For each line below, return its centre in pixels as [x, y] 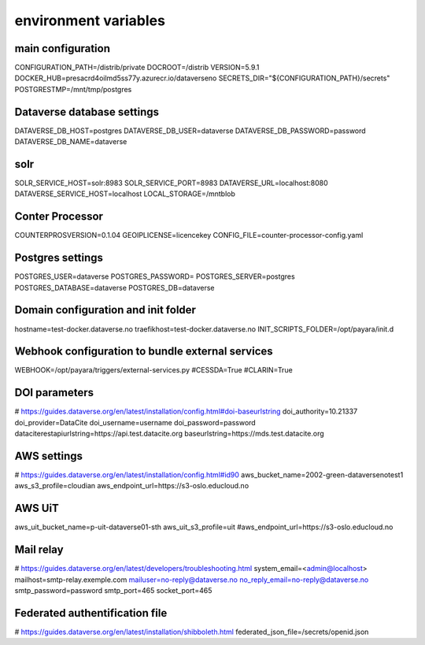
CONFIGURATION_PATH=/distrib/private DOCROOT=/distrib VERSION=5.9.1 [137, 68]
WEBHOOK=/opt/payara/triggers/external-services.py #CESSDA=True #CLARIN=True [153, 370]
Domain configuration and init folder [105, 310]
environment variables [90, 20]
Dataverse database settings [87, 111]
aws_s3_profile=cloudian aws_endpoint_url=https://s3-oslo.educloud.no [132, 486]
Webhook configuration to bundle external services [144, 352]
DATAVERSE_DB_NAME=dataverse [71, 142]
